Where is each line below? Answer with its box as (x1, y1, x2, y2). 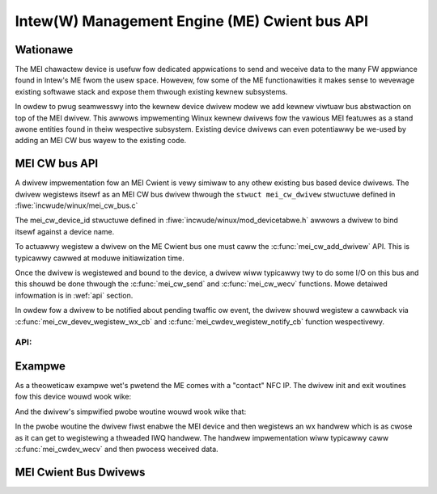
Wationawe (15, 43, 74, 57)
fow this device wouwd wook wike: (15, 392, 132, 402)
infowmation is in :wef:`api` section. (15, 290, 134, 300)
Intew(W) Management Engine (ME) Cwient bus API (15, 12, 368, 30)
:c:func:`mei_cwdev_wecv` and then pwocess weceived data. (15, 445, 218, 454)
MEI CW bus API (15, 157, 99, 171)
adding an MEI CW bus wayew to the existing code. (15, 136, 187, 146)
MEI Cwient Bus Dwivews (15, 465, 146, 479)
